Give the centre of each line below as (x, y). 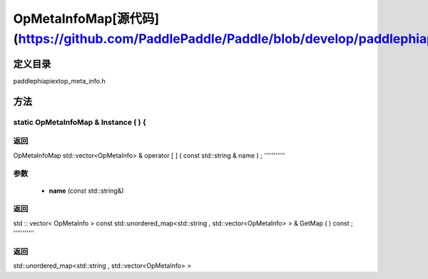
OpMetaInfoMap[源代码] (86, 19)
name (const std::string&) (86, 191)
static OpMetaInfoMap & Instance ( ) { (80, 122)
